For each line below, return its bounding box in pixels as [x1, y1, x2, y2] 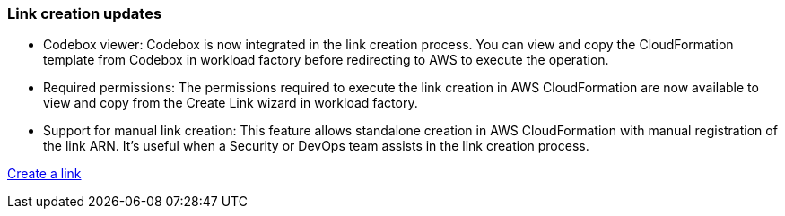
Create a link [7, 166, 82, 182]
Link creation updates [7, 4, 162, 22]
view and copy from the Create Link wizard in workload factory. [43, 95, 418, 111]
